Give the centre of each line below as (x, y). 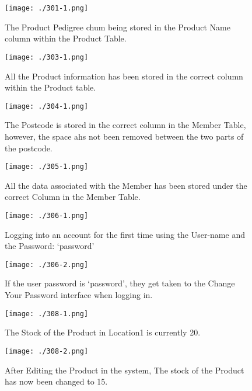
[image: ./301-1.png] (47, 8)
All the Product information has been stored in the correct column (124, 76)
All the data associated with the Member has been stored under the (126, 185)
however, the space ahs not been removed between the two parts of (124, 136)
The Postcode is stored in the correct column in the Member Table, (125, 125)
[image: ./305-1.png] (47, 167)
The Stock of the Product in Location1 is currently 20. (103, 332)
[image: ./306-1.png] (47, 215)
